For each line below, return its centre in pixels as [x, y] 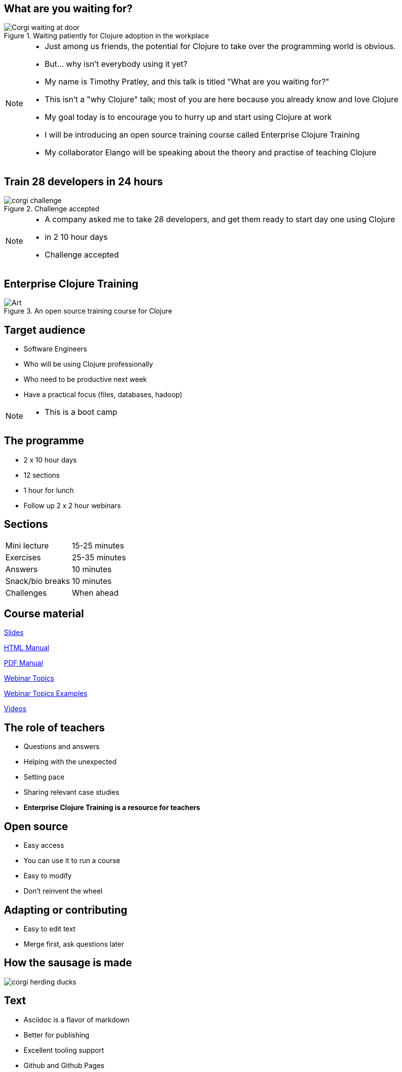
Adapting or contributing [66, 910]
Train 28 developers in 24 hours [83, 181]
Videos [15, 709]
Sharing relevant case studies [71, 792]
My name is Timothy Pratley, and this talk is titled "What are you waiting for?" [187, 82]
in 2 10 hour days [76, 237]
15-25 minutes [98, 545]
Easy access [44, 845]
